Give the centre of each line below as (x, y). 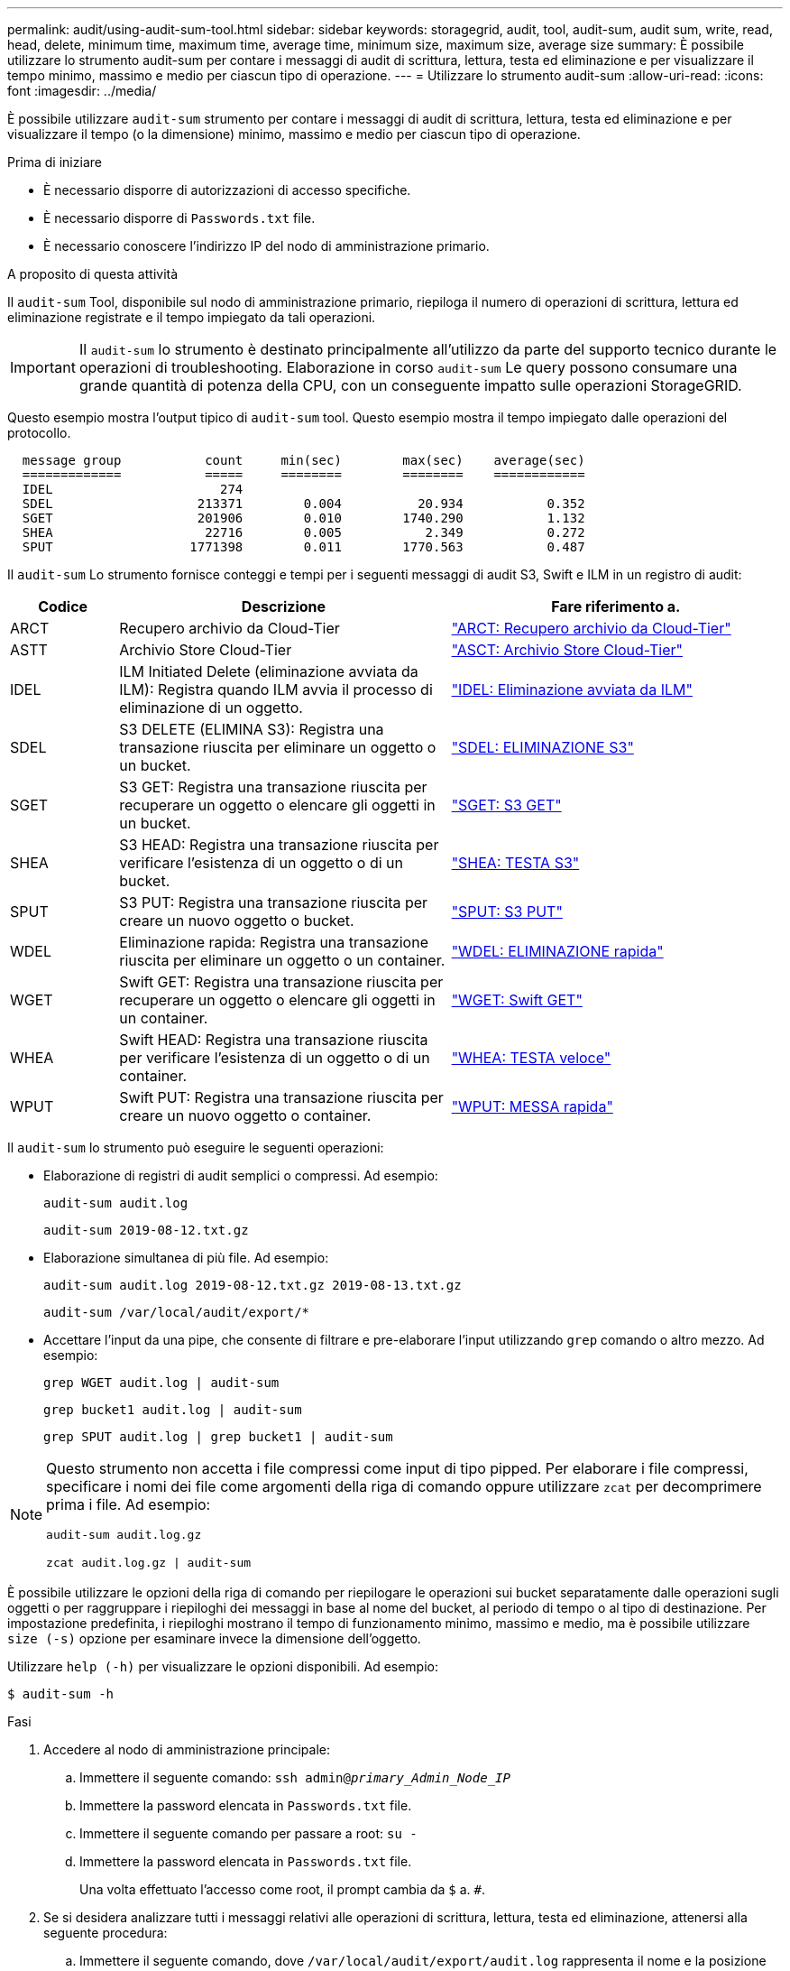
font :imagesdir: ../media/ (82, 91)
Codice (63, 606)
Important (43, 367)
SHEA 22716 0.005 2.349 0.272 (303, 532)
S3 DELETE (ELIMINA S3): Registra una (252, 729)
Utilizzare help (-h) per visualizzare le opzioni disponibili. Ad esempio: (223, 1666)
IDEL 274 (133, 489)
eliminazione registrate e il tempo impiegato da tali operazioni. (192, 317)
